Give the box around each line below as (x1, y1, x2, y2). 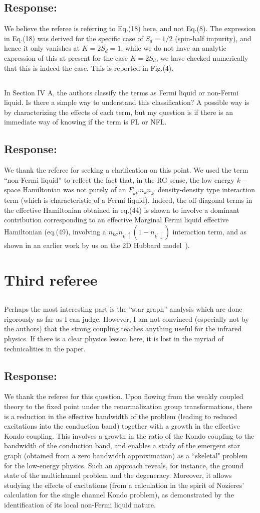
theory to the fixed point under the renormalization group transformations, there (4, 401, 252, 411)
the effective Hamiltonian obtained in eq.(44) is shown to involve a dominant (4, 204, 239, 215)
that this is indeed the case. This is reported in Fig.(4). (4, 62, 174, 73)
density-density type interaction (158, 184, 255, 195)
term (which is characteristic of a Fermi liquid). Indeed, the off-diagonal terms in (4, 195, 252, 205)
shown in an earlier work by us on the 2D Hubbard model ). (4, 239, 190, 250)
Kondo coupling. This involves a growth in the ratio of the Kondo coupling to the (4, 430, 254, 441)
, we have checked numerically (156, 52, 248, 63)
